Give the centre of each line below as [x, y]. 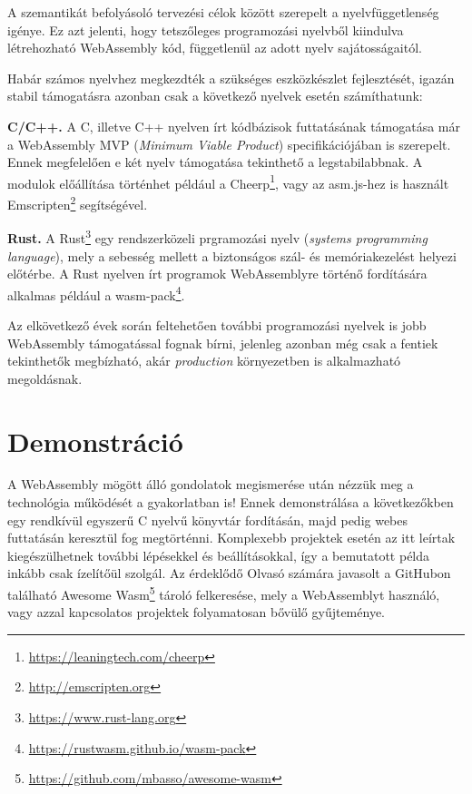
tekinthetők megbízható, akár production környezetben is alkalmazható [204, 361]
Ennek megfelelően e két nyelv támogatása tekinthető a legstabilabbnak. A [215, 162]
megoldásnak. [45, 378]
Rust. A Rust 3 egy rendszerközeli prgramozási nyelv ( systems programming [217, 236]
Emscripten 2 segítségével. [78, 203]
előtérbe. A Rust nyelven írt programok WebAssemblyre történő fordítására [217, 274]
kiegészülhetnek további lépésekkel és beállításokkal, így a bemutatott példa [219, 555]
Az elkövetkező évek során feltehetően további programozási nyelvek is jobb [217, 324]
